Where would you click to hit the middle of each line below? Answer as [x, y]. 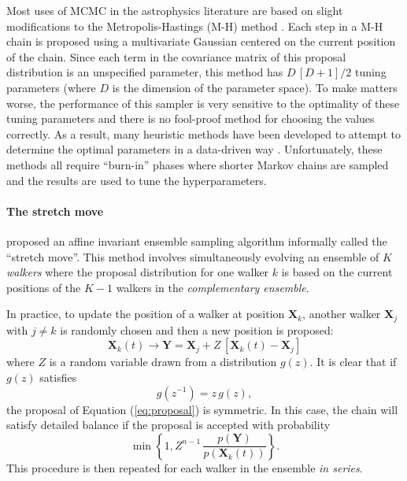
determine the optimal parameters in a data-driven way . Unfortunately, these [194, 149]
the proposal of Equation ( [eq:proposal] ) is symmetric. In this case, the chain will [202, 409]
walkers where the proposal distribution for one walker [138, 272]
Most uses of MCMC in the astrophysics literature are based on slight [175, 10]
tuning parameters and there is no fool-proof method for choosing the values [191, 118]
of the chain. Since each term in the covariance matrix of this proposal [176, 56]
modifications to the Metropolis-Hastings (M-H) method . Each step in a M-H [195, 26]
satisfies [58, 377]
